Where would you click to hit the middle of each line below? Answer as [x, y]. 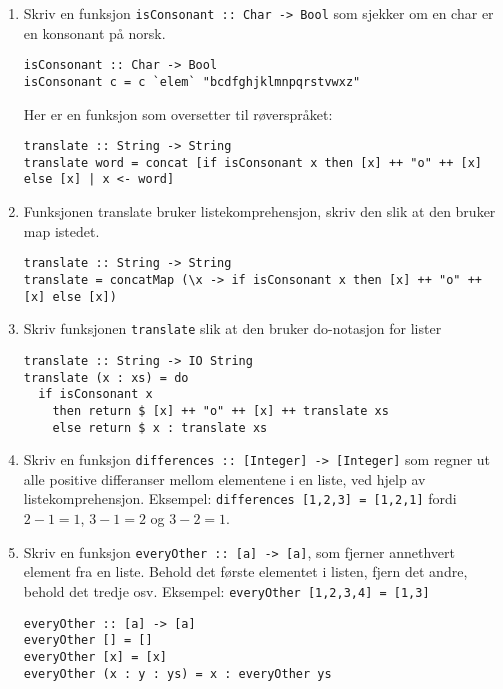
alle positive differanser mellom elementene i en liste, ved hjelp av [224, 478]
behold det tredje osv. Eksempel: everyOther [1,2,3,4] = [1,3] [226, 590]
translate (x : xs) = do [106, 377]
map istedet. [61, 230]
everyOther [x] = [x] [95, 656]
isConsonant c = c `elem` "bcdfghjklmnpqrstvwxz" [192, 81]
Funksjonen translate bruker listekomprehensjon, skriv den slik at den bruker [259, 211]
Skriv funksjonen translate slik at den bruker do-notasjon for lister [232, 328]
